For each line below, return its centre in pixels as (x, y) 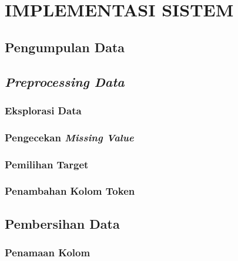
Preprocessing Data (65, 81)
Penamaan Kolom (48, 252)
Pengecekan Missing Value (69, 137)
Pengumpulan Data (65, 47)
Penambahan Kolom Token (70, 191)
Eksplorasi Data (43, 110)
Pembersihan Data (62, 223)
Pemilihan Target (47, 164)
